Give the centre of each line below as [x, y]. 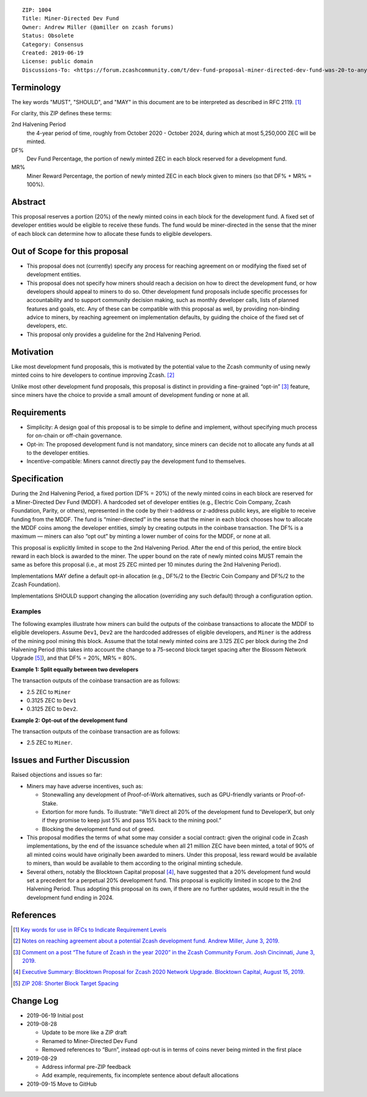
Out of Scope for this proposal [70, 251]
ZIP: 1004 [37, 10]
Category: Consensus [53, 44]
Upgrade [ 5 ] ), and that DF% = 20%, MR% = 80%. [74, 658]
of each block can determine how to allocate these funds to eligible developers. [112, 233]
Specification [37, 479]
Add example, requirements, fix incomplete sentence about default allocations [140, 1076]
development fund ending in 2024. [70, 897]
